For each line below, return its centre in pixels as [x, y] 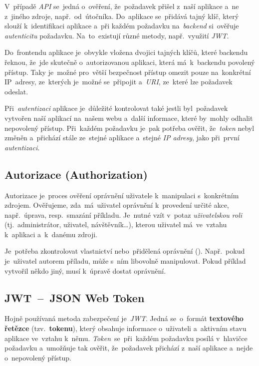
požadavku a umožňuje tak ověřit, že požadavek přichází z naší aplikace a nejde [129, 348]
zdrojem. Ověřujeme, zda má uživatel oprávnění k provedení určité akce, [117, 205]
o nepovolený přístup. [38, 357]
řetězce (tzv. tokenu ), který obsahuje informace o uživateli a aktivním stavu [126, 328]
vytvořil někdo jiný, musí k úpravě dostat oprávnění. [85, 270]
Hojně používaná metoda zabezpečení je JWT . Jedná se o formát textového [124, 318]
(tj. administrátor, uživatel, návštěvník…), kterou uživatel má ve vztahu [116, 224]
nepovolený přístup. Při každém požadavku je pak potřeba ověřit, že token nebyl [129, 128]
